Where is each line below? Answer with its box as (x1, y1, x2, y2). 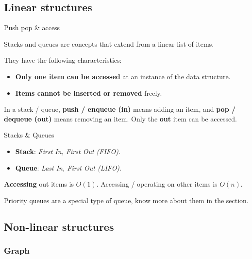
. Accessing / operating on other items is (96, 179, 218, 189)
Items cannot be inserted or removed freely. (15, 87, 162, 98)
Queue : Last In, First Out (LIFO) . (15, 162, 122, 173)
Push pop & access (4, 22, 60, 33)
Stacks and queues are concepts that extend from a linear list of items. (4, 38, 214, 49)
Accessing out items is (4, 179, 74, 189)
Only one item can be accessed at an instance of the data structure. (15, 71, 231, 81)
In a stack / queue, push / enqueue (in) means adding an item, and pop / (4, 104, 236, 114)
